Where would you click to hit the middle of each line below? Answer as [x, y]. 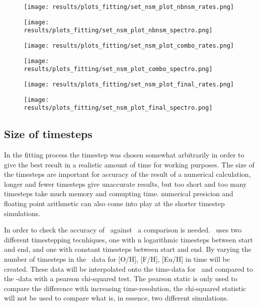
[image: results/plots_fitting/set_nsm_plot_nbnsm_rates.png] [129, 7]
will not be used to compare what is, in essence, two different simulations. [116, 298]
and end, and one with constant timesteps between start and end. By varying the [128, 249]
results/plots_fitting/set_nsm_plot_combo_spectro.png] [118, 69]
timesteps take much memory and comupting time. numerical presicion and [119, 193]
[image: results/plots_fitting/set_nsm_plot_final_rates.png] [129, 84]
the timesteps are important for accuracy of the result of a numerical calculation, [128, 174]
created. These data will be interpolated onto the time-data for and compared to [129, 268]
